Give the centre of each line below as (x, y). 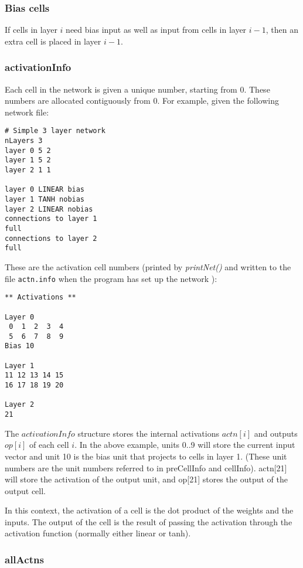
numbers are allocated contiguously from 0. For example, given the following (142, 101)
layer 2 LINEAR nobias (49, 209)
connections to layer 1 (51, 219)
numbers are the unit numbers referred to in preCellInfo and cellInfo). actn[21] (146, 467)
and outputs (276, 433)
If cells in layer (31, 30)
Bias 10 (20, 346)
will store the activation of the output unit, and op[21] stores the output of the (146, 479)
